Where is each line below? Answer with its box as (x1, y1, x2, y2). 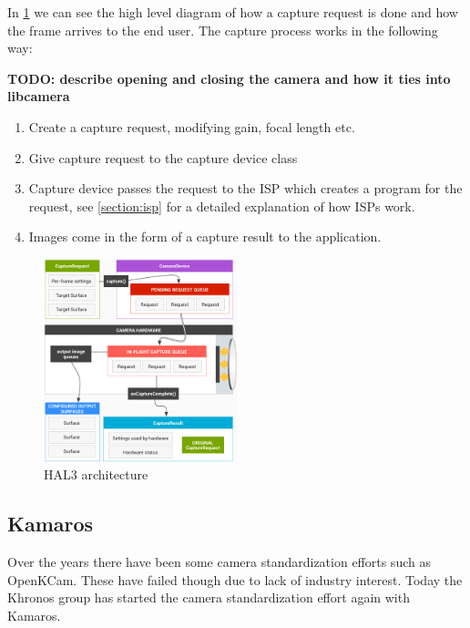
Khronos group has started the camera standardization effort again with (7, 588, 410, 607)
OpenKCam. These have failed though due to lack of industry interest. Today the (7, 570, 463, 589)
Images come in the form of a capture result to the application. (28, 227, 382, 246)
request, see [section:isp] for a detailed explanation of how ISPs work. (28, 196, 415, 215)
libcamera (7, 87, 70, 106)
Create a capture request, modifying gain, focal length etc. (28, 117, 355, 136)
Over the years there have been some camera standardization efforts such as (7, 552, 431, 571)
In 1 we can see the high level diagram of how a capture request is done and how (7, 3, 458, 21)
